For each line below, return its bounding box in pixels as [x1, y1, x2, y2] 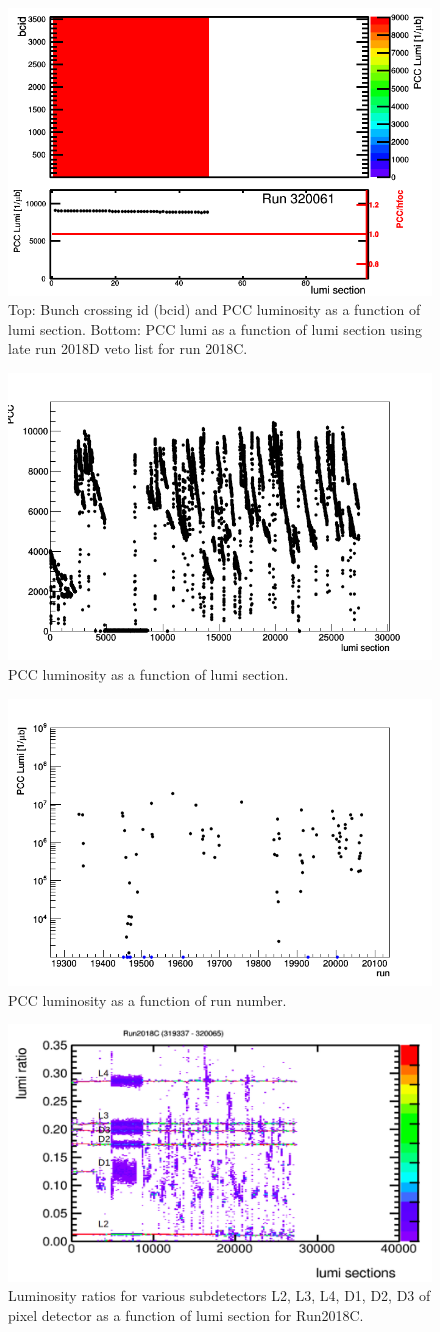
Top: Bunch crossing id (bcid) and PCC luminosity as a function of [8, 299, 421, 320]
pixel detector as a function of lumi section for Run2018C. [8, 1305, 364, 1326]
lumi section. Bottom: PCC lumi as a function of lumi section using [8, 318, 423, 339]
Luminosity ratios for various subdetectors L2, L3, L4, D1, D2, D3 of [8, 1285, 431, 1306]
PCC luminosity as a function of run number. [8, 989, 287, 1010]
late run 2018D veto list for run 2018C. [8, 338, 248, 359]
